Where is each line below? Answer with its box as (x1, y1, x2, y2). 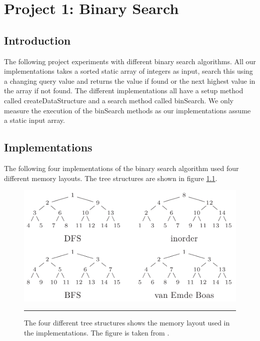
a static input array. (4, 115, 65, 125)
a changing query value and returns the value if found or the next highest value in (4, 75, 255, 86)
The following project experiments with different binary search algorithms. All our (4, 56, 256, 66)
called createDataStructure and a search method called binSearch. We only (4, 95, 233, 105)
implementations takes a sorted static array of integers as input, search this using (4, 66, 253, 76)
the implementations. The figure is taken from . (24, 327, 169, 337)
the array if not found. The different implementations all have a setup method (4, 85, 243, 96)
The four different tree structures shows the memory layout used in (24, 317, 230, 328)
